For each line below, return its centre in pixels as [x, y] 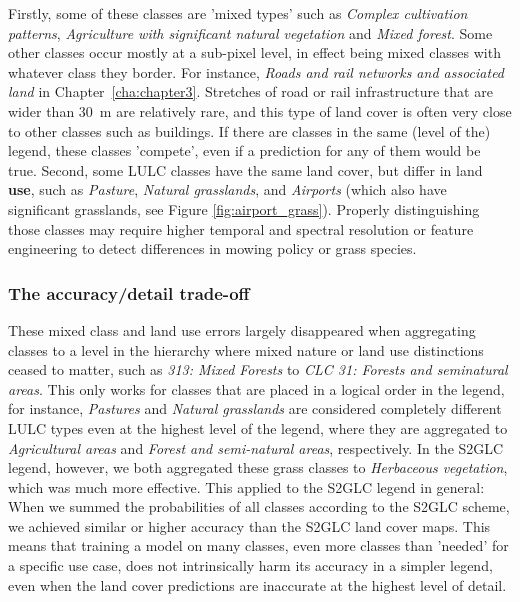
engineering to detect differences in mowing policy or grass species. [212, 248]
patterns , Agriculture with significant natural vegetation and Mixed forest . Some [250, 32]
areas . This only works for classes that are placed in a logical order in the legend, [256, 388]
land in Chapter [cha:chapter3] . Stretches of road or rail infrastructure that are [250, 91]
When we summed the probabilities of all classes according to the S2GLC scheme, [259, 506]
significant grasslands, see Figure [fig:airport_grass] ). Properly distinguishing [244, 208]
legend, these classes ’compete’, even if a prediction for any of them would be [244, 150]
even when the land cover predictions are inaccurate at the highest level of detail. [257, 584]
